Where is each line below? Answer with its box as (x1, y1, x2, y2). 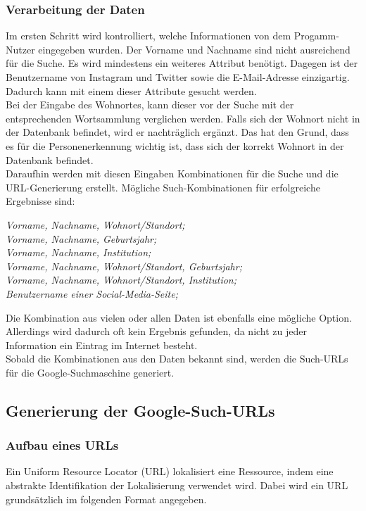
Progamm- (294, 28, 339, 43)
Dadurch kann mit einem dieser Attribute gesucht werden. (6, 83, 257, 98)
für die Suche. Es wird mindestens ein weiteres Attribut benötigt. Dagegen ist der (6, 56, 358, 70)
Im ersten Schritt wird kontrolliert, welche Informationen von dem (6, 28, 291, 43)
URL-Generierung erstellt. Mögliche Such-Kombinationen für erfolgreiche (6, 179, 320, 194)
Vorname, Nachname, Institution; (6, 245, 151, 260)
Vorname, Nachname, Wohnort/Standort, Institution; (6, 272, 237, 287)
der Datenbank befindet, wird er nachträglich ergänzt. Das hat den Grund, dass (6, 125, 349, 139)
